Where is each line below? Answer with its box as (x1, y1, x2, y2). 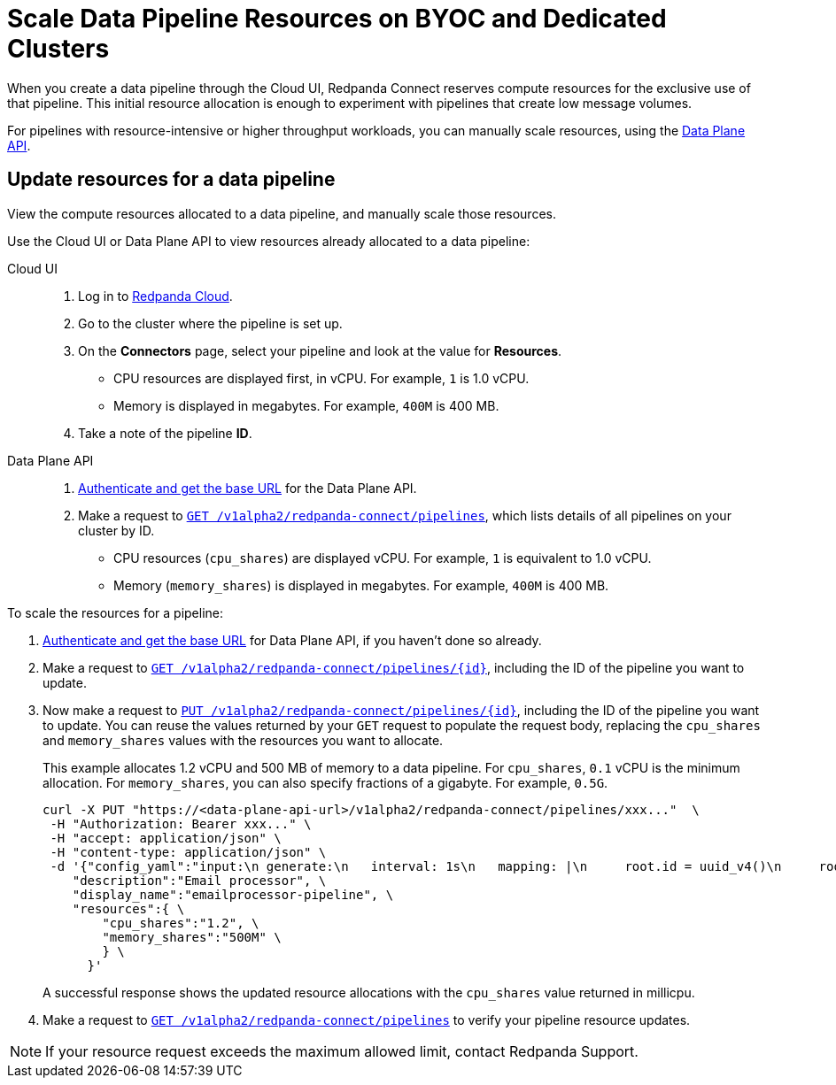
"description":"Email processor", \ (72, 873, 327, 888)
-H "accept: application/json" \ (50, 830, 282, 845)
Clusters (7, 34, 110, 64)
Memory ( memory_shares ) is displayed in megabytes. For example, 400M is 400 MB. (113, 577, 609, 593)
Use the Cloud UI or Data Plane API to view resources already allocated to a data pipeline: (7, 233, 530, 249)
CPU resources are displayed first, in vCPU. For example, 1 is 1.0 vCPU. (113, 370, 530, 386)
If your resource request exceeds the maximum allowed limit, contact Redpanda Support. (45, 1042, 639, 1060)
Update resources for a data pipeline (7, 168, 336, 191)
